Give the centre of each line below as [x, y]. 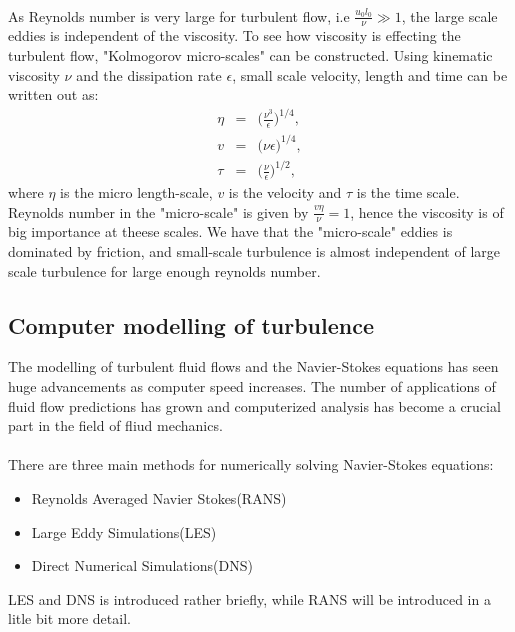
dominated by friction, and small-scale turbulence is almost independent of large [254, 251]
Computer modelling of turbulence [191, 324]
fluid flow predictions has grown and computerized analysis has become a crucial [254, 405]
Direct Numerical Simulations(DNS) [142, 565]
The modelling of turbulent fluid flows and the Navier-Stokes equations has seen [253, 366]
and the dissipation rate [149, 74]
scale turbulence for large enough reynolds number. [164, 270]
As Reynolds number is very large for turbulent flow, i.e [179, 15]
